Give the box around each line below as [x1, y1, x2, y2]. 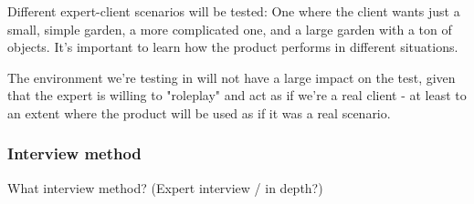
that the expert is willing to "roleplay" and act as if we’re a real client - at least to [7, 86, 467, 105]
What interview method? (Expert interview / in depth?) [7, 178, 323, 197]
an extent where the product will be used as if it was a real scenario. [7, 103, 391, 122]
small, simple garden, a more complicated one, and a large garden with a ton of [7, 19, 452, 38]
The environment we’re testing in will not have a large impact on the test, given [7, 67, 456, 87]
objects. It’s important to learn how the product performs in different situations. [7, 37, 458, 56]
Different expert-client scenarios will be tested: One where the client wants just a [7, 2, 460, 20]
